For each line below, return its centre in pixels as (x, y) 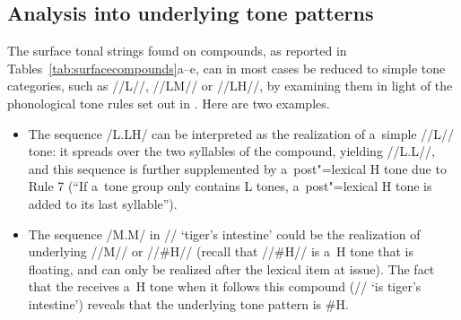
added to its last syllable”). (103, 203)
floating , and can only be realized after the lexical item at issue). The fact (231, 268)
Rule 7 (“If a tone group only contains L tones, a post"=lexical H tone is (230, 186)
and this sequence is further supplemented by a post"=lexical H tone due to (237, 168)
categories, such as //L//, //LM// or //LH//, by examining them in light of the (230, 86)
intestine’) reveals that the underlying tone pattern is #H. (188, 303)
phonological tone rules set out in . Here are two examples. (169, 103)
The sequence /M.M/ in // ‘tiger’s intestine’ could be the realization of (224, 234)
